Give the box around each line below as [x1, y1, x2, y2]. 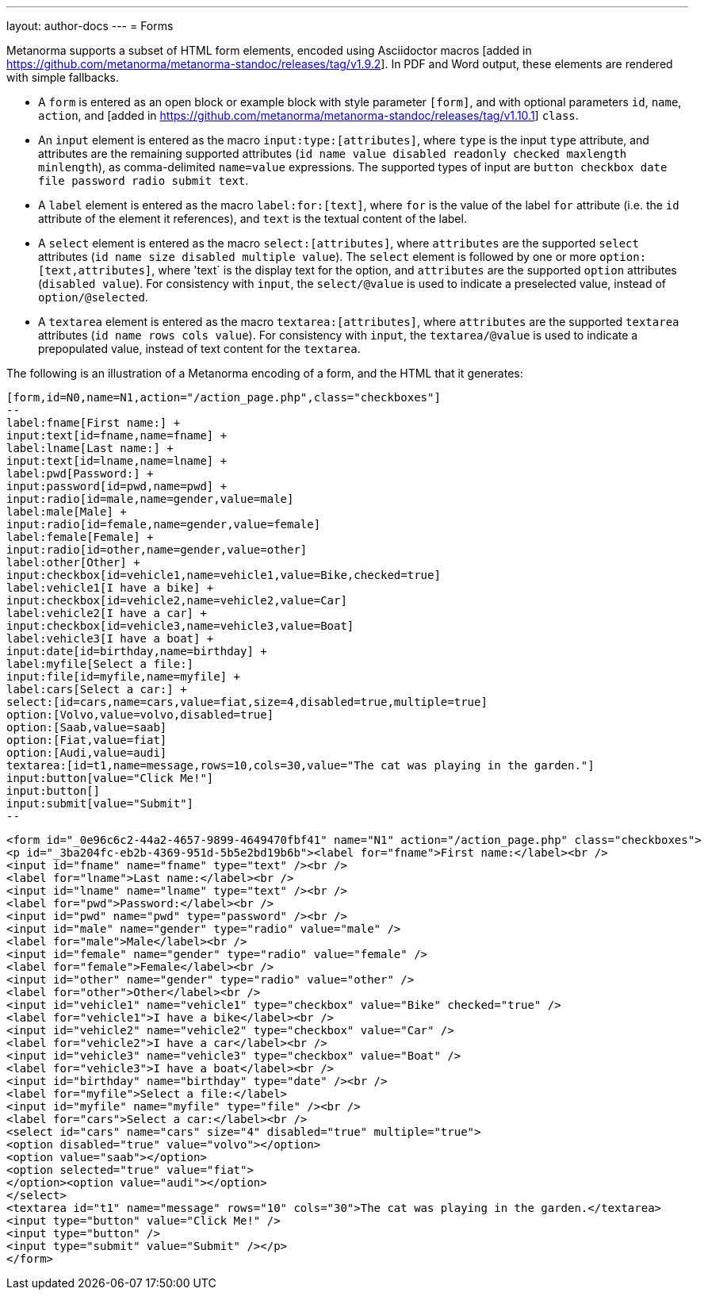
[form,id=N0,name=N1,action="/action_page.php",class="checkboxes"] [6, 391, 441, 404]
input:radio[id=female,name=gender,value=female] [6, 518, 321, 531]
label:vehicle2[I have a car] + [6, 607, 207, 619]
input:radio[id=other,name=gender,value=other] [6, 543, 308, 556]
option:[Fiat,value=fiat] [6, 734, 167, 746]
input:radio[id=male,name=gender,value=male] [6, 493, 294, 505]
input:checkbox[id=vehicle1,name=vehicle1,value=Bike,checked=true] [6, 569, 441, 581]
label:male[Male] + [6, 505, 127, 518]
